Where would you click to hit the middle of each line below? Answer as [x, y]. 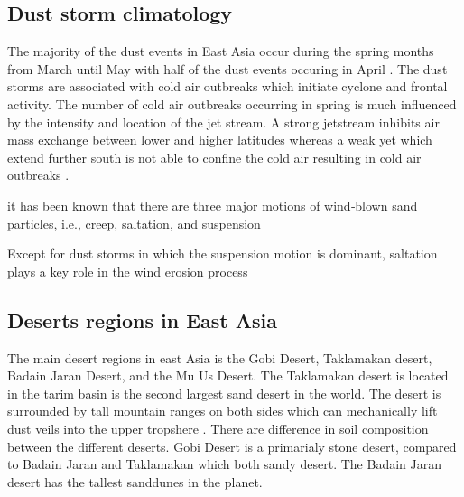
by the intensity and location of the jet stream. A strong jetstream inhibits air [223, 122]
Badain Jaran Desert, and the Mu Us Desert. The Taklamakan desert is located [228, 375]
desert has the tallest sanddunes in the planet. [135, 481]
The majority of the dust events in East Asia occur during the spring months [221, 51]
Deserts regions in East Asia [142, 319]
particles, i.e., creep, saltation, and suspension [134, 223]
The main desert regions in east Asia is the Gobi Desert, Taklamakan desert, [220, 357]
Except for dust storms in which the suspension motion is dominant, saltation [223, 253]
